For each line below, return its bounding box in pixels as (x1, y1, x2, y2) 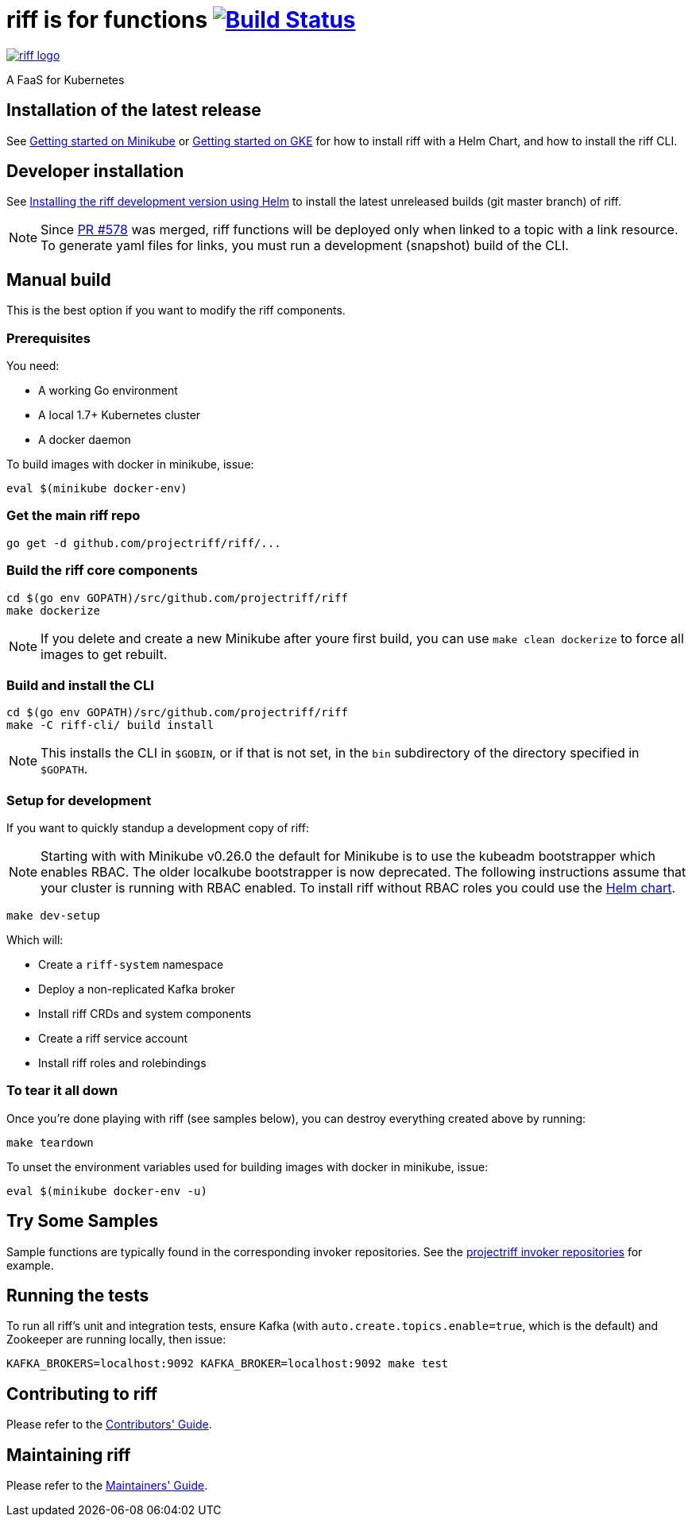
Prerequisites (6, 330, 91, 346)
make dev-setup (6, 909, 101, 923)
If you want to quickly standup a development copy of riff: (6, 821, 309, 835)
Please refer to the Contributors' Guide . (6, 1417, 212, 1432)
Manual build (6, 269, 111, 290)
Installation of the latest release (6, 100, 261, 121)
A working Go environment (38, 384, 178, 398)
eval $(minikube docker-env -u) (6, 1184, 207, 1197)
